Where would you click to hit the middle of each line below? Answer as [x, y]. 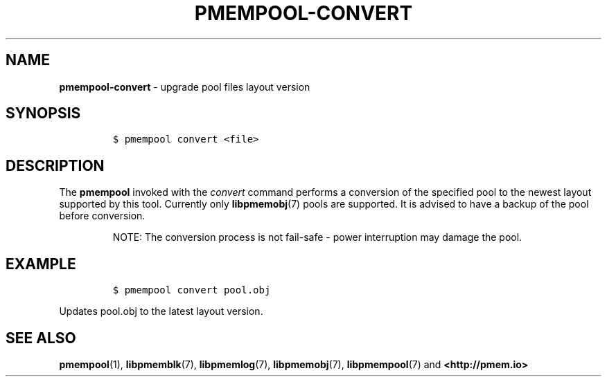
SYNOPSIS [43, 113]
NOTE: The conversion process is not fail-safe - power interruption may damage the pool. [317, 237]
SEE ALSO [41, 338]
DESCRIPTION [55, 165]
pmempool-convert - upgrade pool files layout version [185, 87]
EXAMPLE [41, 264]
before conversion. [102, 216]
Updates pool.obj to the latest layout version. [161, 311]
